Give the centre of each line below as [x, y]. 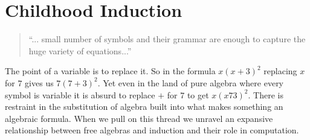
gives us [39, 82]
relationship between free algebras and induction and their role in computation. [152, 130]
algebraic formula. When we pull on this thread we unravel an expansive [139, 118]
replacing [280, 71]
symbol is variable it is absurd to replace [80, 94]
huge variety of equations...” [80, 50]
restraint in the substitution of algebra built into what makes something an [144, 107]
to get [198, 94]
